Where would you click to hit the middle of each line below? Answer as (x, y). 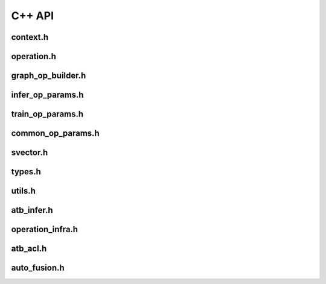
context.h (30, 37)
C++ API (33, 16)
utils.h (23, 191)
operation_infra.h (45, 229)
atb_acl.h (29, 249)
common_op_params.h (55, 134)
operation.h (34, 56)
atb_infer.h (32, 210)
